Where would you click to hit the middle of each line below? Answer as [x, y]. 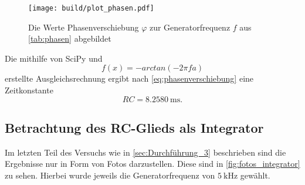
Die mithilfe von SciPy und [54, 58]
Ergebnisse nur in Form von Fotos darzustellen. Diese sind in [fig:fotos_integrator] [152, 164]
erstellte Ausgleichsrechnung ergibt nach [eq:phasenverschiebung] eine [129, 78]
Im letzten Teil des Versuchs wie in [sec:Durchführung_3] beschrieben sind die [145, 152]
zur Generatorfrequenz [190, 27]
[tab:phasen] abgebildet [70, 38]
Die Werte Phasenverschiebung [84, 27]
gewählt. [255, 175]
